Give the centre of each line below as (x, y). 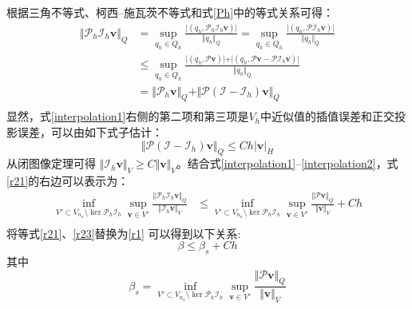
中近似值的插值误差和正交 (328, 116)
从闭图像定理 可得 (51, 163)
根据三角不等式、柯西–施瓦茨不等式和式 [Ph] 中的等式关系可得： (170, 12)
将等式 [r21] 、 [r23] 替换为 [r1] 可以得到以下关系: (124, 233)
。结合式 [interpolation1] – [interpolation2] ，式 (287, 163)
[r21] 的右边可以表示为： (68, 181)
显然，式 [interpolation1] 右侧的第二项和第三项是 (128, 116)
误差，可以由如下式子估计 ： (90, 132)
